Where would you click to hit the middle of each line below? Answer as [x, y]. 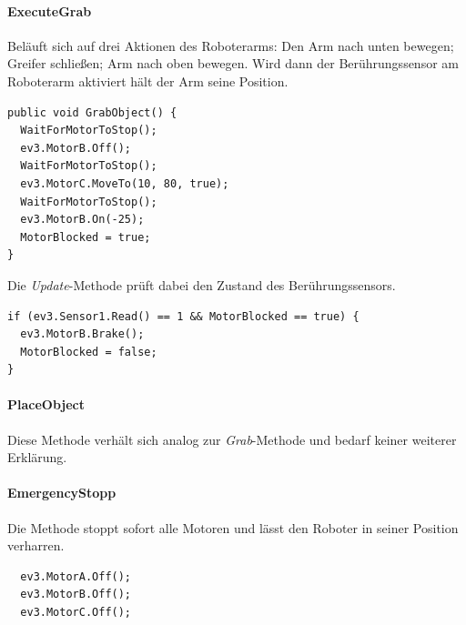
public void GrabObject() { [92, 112]
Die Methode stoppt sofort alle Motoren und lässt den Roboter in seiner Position [233, 527]
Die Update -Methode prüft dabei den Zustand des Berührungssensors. [202, 284]
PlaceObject [46, 404]
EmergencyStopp [62, 493]
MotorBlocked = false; [89, 352]
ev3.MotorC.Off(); [76, 613]
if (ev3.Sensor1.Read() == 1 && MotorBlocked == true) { [183, 316]
